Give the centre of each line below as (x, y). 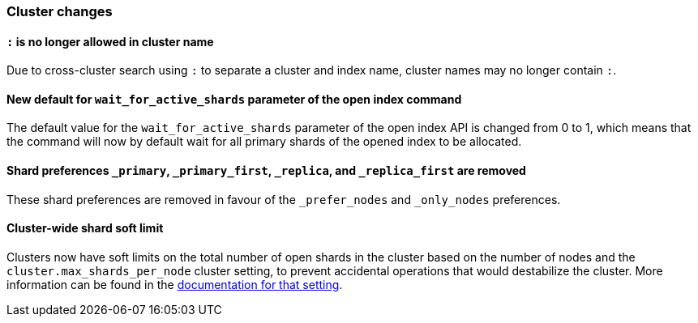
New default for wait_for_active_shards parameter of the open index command (234, 99)
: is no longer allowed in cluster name (110, 41)
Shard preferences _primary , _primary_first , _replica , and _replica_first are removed (266, 171)
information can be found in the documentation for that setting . (175, 284)
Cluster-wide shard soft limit (85, 228)
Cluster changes (60, 11)
